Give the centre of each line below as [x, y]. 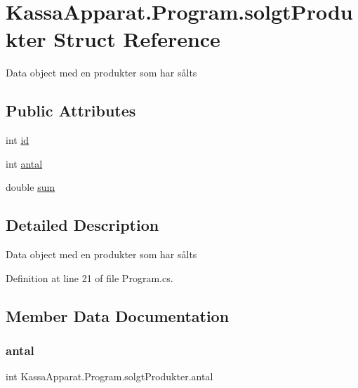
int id [18, 140]
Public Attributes [71, 111]
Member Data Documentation [118, 315]
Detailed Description [82, 225]
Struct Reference [137, 39]
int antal [24, 163]
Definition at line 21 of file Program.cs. [89, 277]
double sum [31, 187]
